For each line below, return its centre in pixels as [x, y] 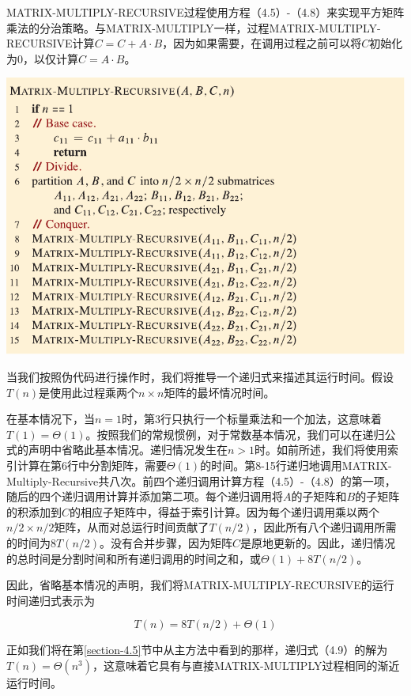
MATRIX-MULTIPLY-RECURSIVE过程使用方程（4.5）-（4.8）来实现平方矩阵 [205, 12]
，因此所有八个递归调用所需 [324, 527]
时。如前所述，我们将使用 [321, 450]
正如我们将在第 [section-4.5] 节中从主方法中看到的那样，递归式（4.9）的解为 [197, 650]
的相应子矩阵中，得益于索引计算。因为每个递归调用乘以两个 [225, 511]
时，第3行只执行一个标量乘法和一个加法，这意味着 [252, 419]
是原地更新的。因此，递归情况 [318, 542]
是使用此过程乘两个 [89, 392]
